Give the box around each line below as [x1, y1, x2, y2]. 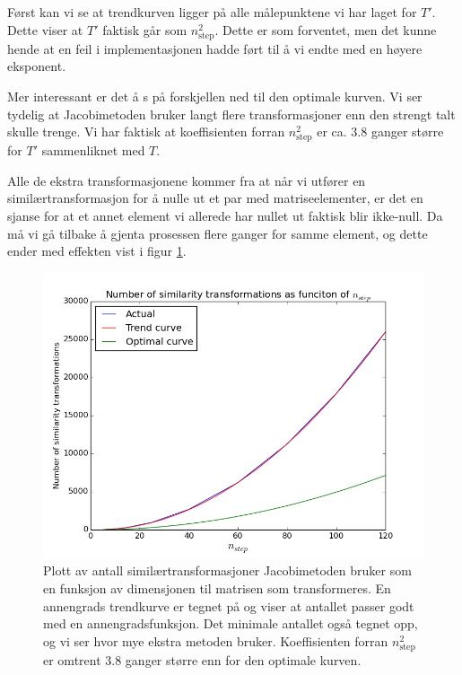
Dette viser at [7, 20, 83, 39]
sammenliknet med [41, 141, 145, 160]
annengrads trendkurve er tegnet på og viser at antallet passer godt [43, 596, 414, 615]
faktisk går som [102, 20, 187, 39]
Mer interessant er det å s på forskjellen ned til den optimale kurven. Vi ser [7, 86, 423, 105]
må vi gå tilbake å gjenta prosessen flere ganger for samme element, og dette [7, 224, 428, 242]
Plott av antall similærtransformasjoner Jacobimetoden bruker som [43, 561, 412, 580]
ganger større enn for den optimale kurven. [125, 650, 362, 669]
